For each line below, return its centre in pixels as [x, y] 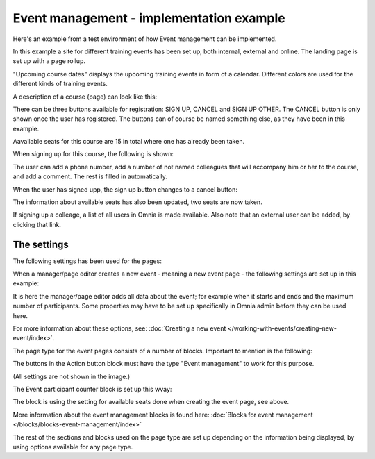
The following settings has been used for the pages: [87, 261]
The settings [41, 244]
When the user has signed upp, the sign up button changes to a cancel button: [125, 189]
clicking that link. [37, 224]
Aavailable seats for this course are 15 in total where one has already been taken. [129, 142]
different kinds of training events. [60, 84]
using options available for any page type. [73, 447]
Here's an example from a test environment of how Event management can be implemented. [145, 39]
